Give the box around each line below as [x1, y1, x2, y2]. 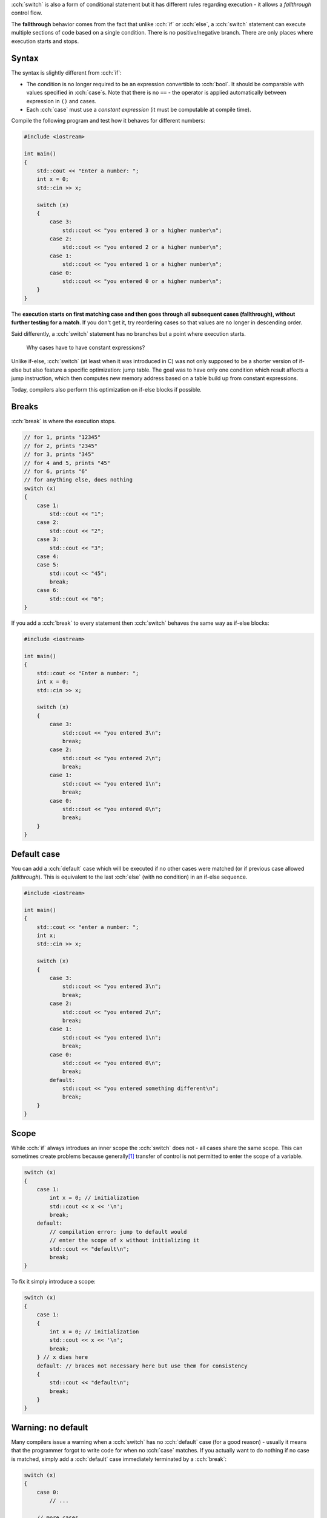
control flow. [11, 9, 42, 16]
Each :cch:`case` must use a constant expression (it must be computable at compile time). [26, 106, 251, 114]
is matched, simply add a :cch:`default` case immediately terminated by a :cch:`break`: [11, 1455, 227, 1463]
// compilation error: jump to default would [49, 1228, 187, 1235]
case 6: [36, 587, 60, 594]
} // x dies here [36, 1354, 88, 1361]
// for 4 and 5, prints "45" [24, 459, 111, 466]
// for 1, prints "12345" [24, 434, 101, 441]
